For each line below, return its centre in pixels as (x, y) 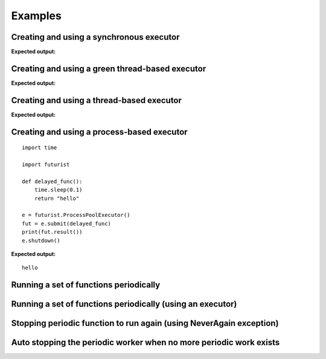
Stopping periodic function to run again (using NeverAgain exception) (145, 323)
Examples (36, 16)
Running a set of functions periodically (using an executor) (124, 304)
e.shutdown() (41, 240)
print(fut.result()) (52, 232)
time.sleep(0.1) (58, 190)
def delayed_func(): (52, 181)
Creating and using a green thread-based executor (109, 68)
